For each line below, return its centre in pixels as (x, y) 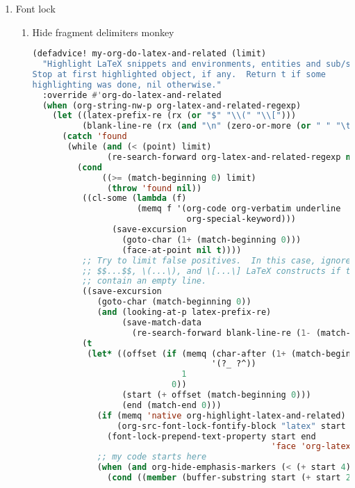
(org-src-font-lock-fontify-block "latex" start (231, 426)
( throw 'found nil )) (154, 188)
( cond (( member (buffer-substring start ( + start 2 (229, 478)
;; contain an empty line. (145, 281)
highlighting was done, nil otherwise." (127, 84)
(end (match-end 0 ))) (172, 405)
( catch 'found (94, 137)
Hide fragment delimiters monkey (103, 32)
